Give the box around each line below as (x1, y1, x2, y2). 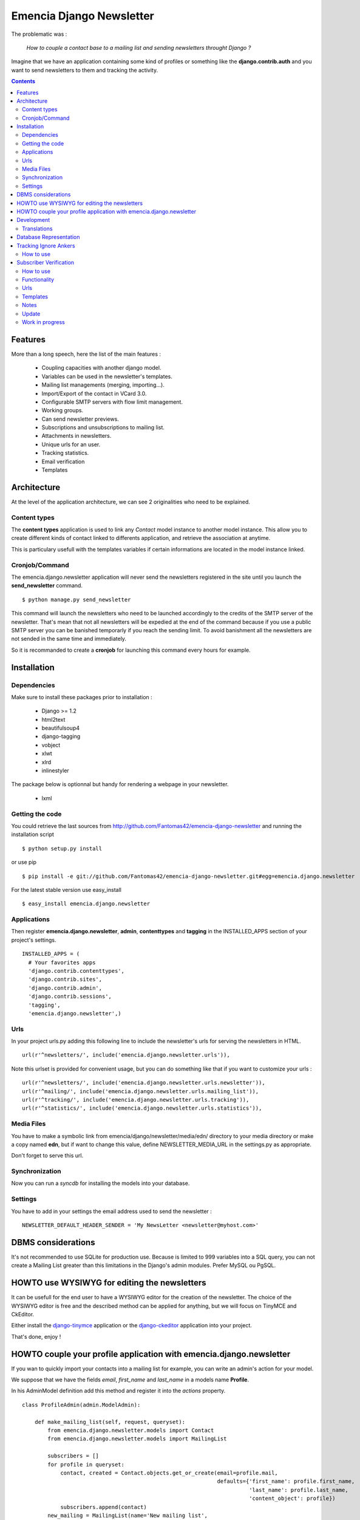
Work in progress (22, 319, 65, 326)
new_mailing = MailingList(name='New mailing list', (47, 1511, 208, 1519)
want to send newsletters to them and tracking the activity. (11, 66, 158, 74)
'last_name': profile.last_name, (249, 1487, 348, 1493)
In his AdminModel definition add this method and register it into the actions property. (11, 1387, 226, 1395)
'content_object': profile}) (249, 1495, 336, 1502)
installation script (11, 831, 55, 838)
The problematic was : (11, 30, 67, 38)
